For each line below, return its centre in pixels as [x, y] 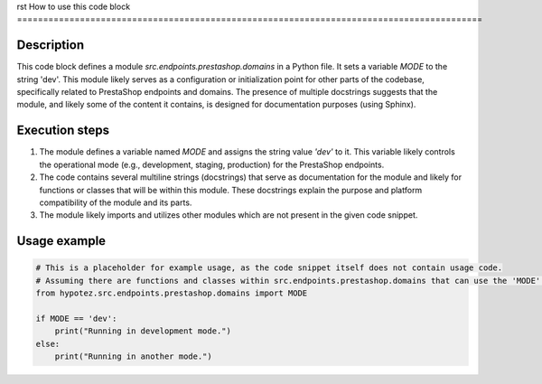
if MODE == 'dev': [76, 318]
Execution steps [63, 131]
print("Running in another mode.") [133, 356]
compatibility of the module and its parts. [116, 202]
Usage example [61, 241]
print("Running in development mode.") [143, 331]
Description [51, 45]
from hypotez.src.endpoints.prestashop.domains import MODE [172, 293]
